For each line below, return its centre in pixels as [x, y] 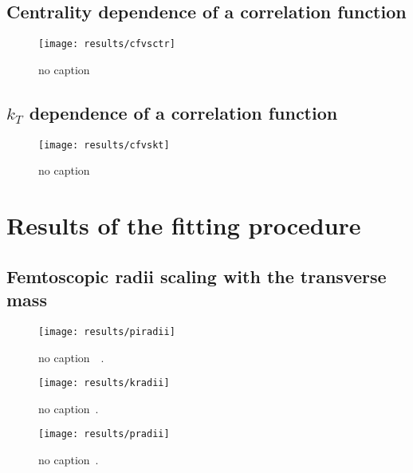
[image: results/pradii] [104, 434]
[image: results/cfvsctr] [107, 44]
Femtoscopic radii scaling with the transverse [197, 276]
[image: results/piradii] [107, 331]
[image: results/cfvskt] [104, 145]
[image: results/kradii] [104, 383]
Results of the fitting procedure [184, 225]
